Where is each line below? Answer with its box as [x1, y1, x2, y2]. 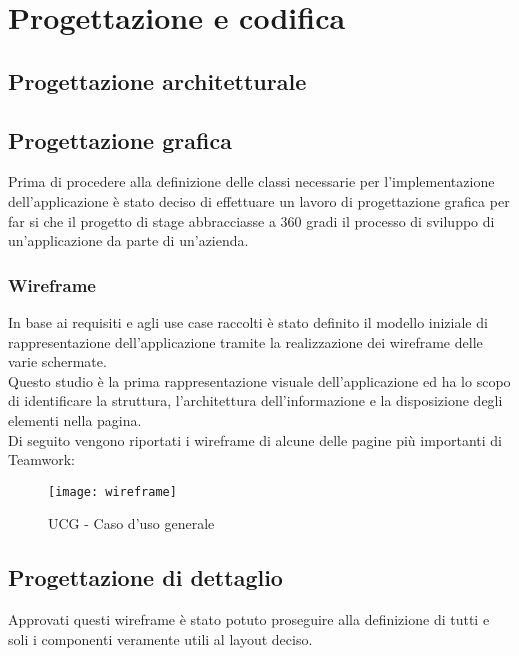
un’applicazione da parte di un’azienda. [8, 230, 249, 251]
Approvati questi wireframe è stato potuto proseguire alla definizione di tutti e [8, 609, 490, 630]
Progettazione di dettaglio [8, 562, 283, 593]
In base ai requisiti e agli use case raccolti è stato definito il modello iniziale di [8, 311, 488, 332]
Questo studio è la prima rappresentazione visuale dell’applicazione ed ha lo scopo [8, 370, 511, 391]
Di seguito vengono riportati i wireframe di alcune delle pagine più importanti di [8, 429, 503, 450]
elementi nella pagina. [8, 409, 142, 430]
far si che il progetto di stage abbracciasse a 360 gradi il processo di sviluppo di [8, 210, 495, 231]
